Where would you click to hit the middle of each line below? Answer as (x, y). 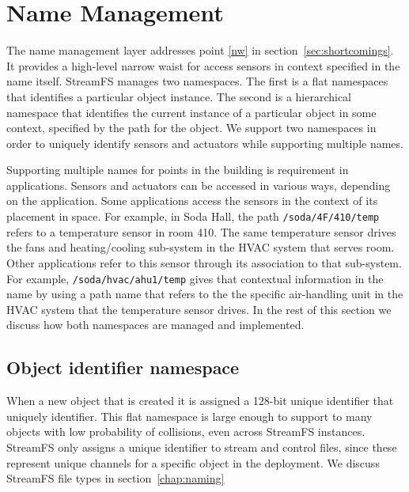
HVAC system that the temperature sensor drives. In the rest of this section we (199, 309)
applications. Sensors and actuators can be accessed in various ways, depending (199, 185)
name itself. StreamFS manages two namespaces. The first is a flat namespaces (197, 81)
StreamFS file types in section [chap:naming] (116, 478)
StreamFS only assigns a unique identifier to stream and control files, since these (202, 447)
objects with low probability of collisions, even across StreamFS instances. (186, 431)
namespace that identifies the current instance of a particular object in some (191, 112)
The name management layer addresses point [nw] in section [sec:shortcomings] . (200, 50)
